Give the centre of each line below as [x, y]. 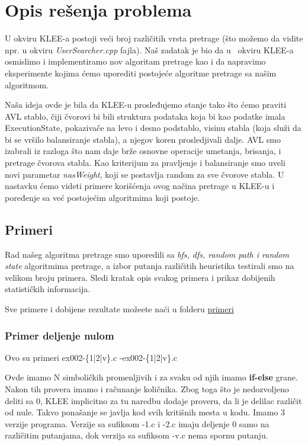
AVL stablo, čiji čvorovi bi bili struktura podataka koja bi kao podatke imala [145, 116]
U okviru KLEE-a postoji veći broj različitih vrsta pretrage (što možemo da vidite [154, 38]
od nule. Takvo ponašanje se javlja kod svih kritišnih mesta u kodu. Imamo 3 [145, 412]
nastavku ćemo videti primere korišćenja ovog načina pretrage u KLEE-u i [140, 186]
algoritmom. [27, 84]
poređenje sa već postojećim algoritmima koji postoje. [102, 197]
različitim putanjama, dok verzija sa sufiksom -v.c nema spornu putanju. [137, 435]
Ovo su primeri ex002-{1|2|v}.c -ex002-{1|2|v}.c [91, 357]
